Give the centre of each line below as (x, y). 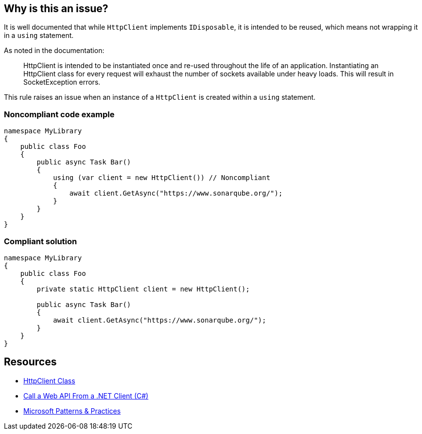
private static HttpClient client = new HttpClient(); (143, 289)
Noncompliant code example (59, 114)
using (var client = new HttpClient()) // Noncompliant (162, 178)
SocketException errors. (62, 82)
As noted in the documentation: (54, 51)
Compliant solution (41, 241)
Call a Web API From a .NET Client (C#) (86, 396)
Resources (30, 362)
